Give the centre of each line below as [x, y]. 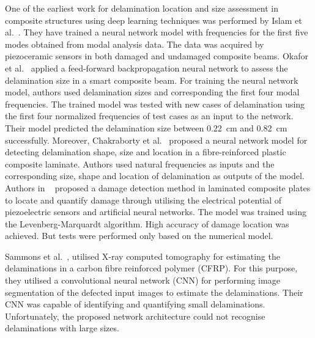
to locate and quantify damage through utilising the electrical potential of [143, 200]
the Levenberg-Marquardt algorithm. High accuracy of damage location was [147, 223]
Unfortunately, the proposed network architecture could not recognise [135, 316]
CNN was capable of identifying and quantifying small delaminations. [135, 304]
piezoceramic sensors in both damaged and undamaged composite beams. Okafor [157, 56]
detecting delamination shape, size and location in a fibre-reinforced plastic [146, 152]
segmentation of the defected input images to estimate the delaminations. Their [154, 292]
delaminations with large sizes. [62, 328]
